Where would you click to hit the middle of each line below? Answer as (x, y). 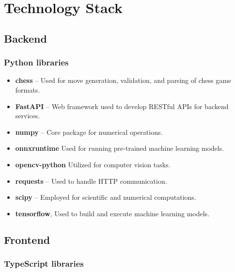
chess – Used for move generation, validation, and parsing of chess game (123, 80)
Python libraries (36, 62)
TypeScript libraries (44, 264)
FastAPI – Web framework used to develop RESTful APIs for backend (122, 106)
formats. (28, 89)
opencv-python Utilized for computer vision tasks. (93, 164)
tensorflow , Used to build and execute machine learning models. (112, 213)
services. (28, 116)
